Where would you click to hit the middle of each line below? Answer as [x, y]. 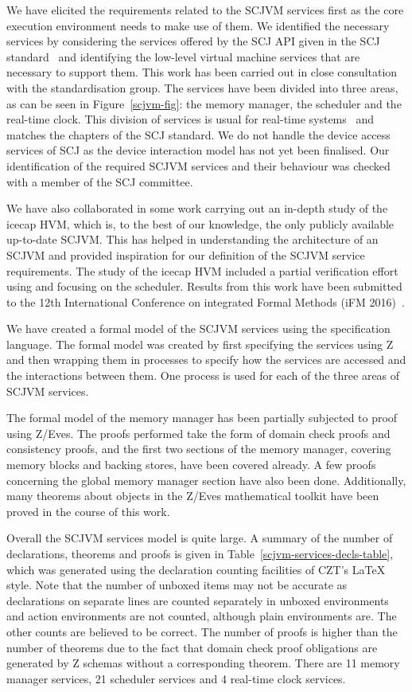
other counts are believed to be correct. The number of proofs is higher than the [202, 631]
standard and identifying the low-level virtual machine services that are [183, 56]
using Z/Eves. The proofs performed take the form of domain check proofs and [198, 433]
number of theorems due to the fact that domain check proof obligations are [192, 647]
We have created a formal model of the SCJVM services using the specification [198, 328]
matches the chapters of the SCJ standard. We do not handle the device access [198, 134]
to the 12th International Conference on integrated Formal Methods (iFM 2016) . [206, 301]
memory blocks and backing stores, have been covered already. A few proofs [191, 465]
